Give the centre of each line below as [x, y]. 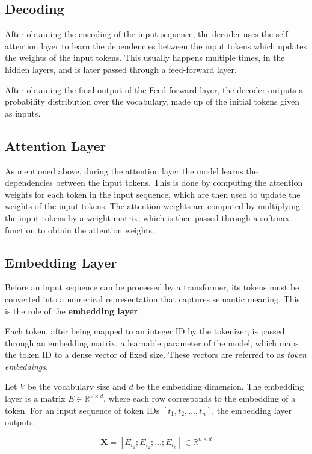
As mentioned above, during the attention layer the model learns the [131, 170]
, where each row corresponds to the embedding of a [200, 398]
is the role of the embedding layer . [73, 311]
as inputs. [23, 113]
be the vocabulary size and [77, 386]
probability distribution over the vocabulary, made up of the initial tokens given [152, 101]
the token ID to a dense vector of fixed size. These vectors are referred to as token [156, 354]
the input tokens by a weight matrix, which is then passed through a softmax [147, 217]
